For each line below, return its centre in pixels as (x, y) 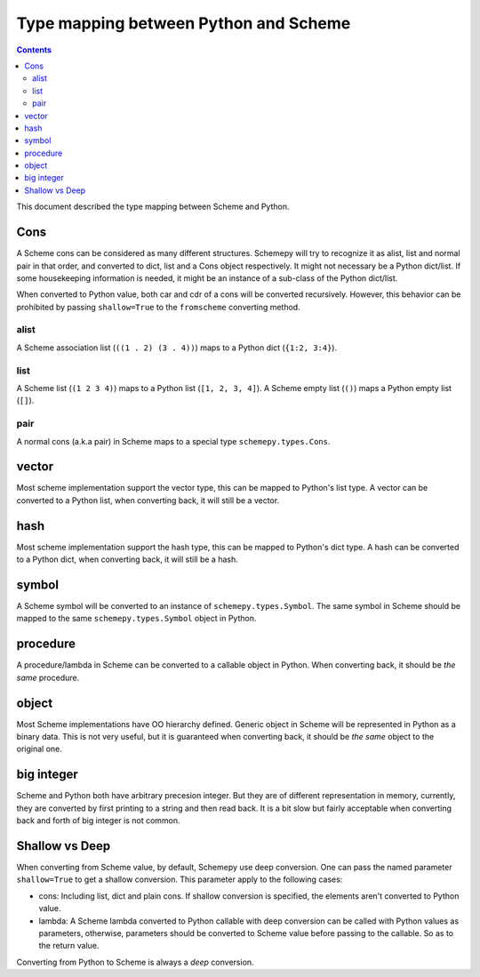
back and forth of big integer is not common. (99, 821)
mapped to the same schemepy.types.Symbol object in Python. (136, 619)
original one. (39, 749)
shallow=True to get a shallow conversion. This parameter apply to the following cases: (180, 879)
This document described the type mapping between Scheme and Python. (153, 207)
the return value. (69, 946)
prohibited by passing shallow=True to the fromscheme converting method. (159, 307)
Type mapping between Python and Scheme (184, 23)
